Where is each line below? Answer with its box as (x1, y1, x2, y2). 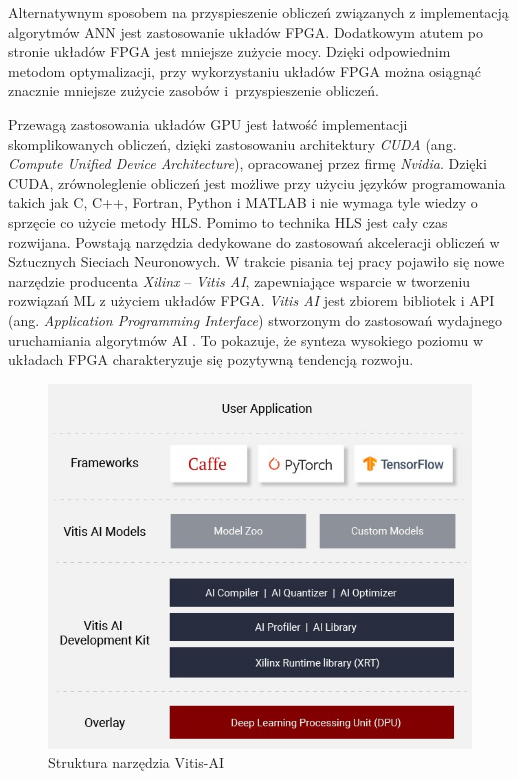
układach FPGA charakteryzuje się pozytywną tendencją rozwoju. (8, 349, 414, 370)
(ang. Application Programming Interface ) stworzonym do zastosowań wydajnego (8, 309, 503, 330)
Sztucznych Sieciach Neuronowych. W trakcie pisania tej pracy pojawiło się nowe (8, 251, 505, 272)
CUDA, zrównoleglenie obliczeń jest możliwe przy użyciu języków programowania (8, 172, 506, 193)
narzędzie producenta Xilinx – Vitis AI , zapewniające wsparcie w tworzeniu (8, 270, 471, 291)
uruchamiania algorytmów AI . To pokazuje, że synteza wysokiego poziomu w (8, 329, 484, 350)
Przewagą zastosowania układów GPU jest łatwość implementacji (8, 113, 408, 134)
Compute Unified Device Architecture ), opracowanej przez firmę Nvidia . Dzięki (8, 153, 487, 174)
